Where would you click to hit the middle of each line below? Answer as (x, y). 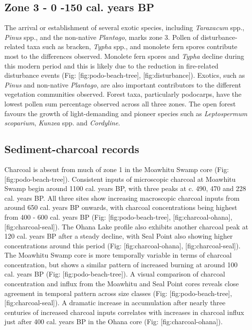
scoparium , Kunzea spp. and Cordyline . (62, 123)
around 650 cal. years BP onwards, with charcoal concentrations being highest (121, 207)
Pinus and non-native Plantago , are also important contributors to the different (123, 84)
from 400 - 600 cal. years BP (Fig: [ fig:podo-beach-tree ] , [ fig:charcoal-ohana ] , (118, 217)
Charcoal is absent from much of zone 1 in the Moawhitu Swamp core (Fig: (117, 169)
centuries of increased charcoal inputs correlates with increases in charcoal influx (124, 312)
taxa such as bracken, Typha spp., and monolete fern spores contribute (132, 46)
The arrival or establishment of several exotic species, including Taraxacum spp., (125, 27)
